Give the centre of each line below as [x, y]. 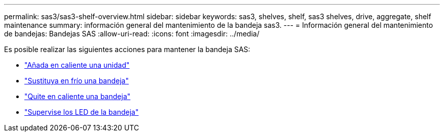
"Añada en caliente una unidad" [77, 65]
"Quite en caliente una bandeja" [78, 96]
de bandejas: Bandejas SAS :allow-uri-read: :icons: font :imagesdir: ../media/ [132, 34]
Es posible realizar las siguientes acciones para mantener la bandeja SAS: [127, 49]
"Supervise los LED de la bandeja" [82, 112]
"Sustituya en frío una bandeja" [77, 81]
